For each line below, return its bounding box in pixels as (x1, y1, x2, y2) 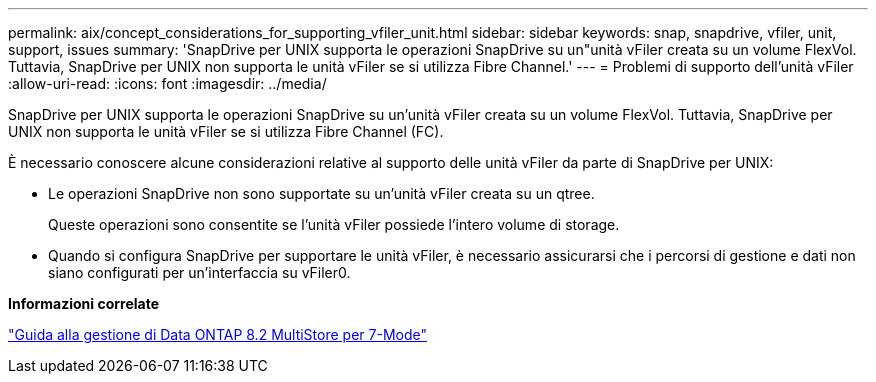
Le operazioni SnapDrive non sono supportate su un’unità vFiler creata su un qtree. (48, 185, 595, 202)
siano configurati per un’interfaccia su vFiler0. (48, 264, 351, 281)
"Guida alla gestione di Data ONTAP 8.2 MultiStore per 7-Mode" (8, 326, 427, 343)
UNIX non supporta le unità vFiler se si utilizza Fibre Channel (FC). (8, 123, 444, 140)
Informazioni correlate (8, 295, 160, 312)
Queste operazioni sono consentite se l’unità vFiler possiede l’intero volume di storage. (48, 216, 620, 233)
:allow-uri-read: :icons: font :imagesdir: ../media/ (8, 75, 327, 92)
